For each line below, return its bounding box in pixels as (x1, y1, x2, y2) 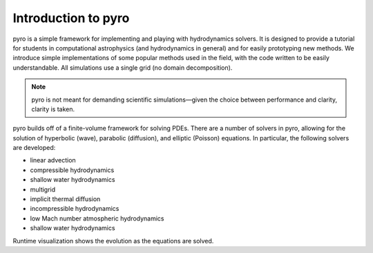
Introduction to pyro (12, 10, 130, 26)
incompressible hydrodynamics (30, 205, 119, 213)
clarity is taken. (31, 104, 75, 113)
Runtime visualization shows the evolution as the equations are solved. (12, 236, 214, 245)
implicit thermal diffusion (30, 195, 101, 203)
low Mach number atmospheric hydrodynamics (30, 214, 164, 223)
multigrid (30, 185, 56, 194)
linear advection (30, 156, 76, 165)
